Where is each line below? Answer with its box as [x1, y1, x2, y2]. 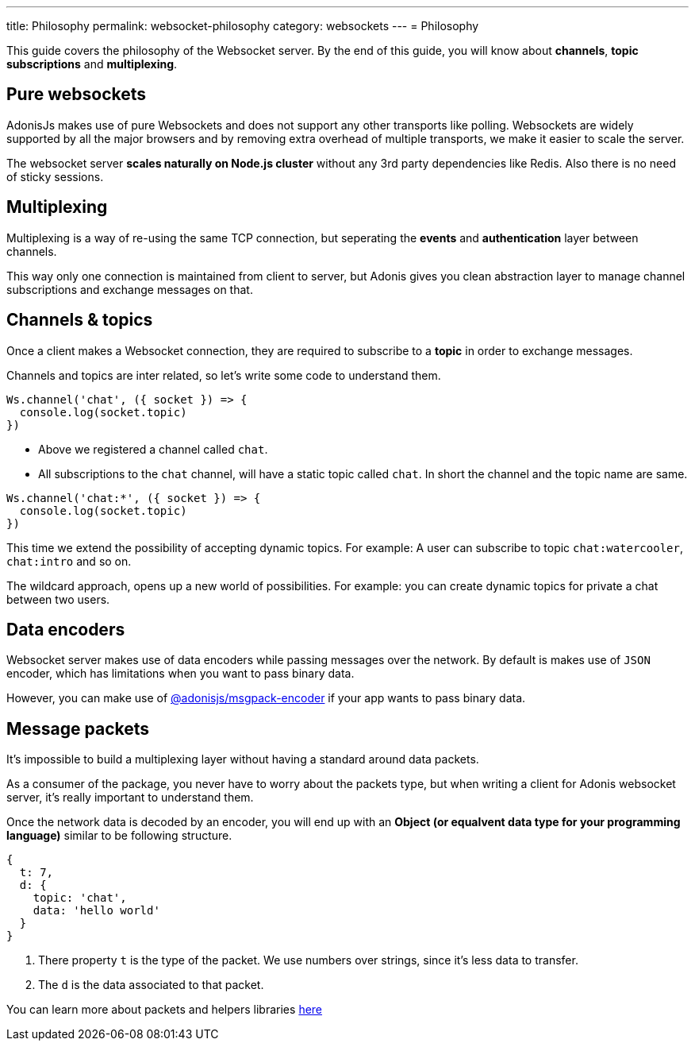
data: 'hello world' [33, 904, 160, 918]
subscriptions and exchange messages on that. [6, 282, 253, 296]
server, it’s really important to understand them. [6, 790, 254, 805]
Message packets [6, 718, 150, 739]
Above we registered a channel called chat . [38, 442, 268, 456]
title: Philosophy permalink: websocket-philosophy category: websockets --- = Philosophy [6, 19, 479, 33]
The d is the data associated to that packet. [38, 978, 264, 992]
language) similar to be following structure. [6, 829, 232, 843]
